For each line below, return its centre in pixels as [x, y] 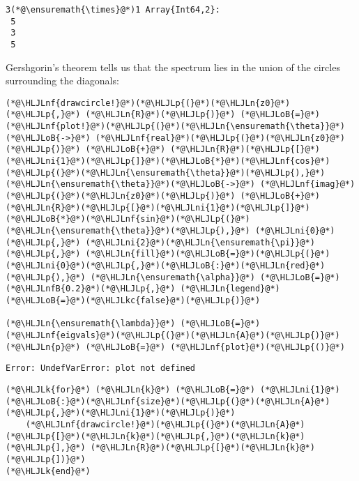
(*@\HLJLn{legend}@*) [230, 289]
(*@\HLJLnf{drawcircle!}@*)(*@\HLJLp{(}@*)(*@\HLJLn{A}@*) [165, 424]
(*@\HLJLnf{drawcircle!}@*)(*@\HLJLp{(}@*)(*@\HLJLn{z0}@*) [148, 103]
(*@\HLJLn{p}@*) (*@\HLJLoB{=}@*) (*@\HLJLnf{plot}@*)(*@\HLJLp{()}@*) [175, 347]
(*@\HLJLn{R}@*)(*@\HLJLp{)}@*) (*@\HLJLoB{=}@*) [203, 115]
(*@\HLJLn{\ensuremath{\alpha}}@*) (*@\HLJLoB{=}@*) [215, 277]
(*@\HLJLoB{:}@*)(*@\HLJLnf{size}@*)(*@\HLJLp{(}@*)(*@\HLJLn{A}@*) [168, 401]
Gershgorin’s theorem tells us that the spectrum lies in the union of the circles [173, 67]
